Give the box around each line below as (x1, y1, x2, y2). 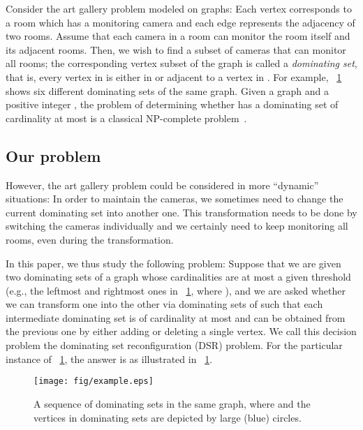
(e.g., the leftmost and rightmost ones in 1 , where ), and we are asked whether (6, 283, 346, 297)
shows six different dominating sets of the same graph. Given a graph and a (6, 83, 329, 98)
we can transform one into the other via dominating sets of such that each (6, 297, 323, 311)
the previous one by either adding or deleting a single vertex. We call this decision (6, 324, 357, 339)
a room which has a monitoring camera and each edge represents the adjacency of (6, 15, 355, 29)
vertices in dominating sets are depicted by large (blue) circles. (34, 410, 302, 424)
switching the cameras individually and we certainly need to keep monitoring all (6, 218, 348, 233)
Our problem (6, 144, 101, 166)
